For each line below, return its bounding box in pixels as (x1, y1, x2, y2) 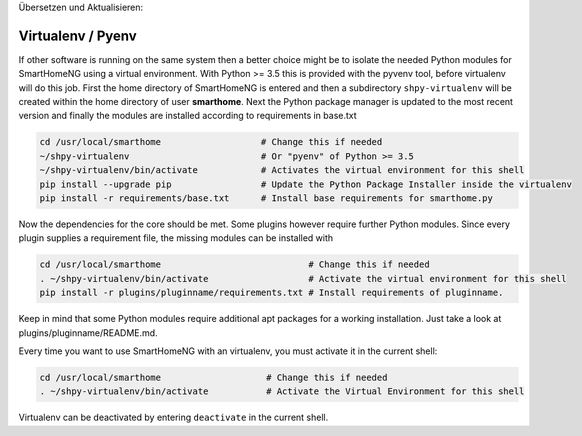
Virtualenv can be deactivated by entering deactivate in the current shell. (18, 411, 329, 424)
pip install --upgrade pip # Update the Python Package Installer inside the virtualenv (39, 178, 572, 190)
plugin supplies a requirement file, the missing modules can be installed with (18, 232, 334, 244)
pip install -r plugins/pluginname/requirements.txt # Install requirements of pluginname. (39, 287, 504, 299)
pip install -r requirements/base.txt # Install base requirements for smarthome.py (39, 193, 494, 204)
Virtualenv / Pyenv (18, 27, 137, 44)
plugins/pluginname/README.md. (18, 326, 159, 339)
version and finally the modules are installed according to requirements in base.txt (18, 110, 357, 122)
